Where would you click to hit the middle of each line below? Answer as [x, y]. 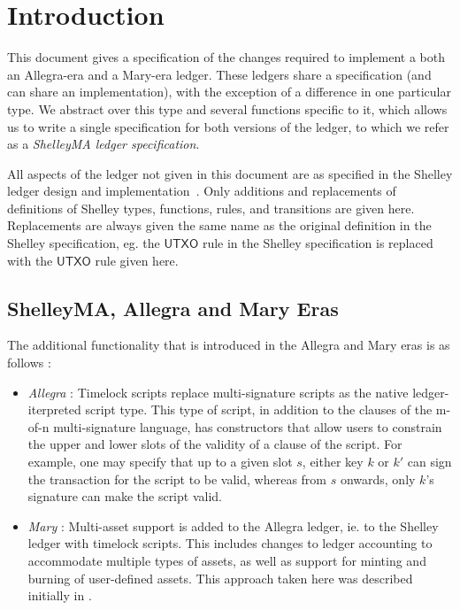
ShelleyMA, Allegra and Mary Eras [173, 308]
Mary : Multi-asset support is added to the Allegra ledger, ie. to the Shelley [233, 525]
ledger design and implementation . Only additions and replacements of [202, 191]
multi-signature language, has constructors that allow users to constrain [248, 426]
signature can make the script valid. [125, 496]
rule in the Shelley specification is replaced [318, 243]
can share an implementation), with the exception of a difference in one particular [229, 92]
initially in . [60, 595]
